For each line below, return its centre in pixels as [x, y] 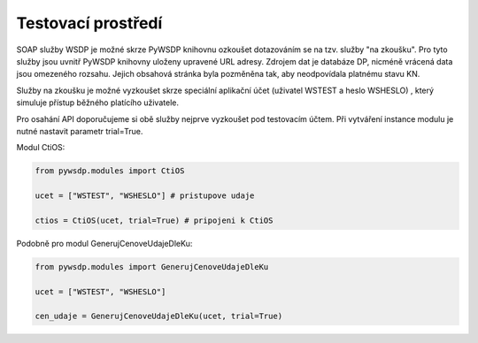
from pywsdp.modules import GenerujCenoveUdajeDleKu [152, 267]
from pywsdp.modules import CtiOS [110, 171]
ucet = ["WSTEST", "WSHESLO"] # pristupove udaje [145, 196]
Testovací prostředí [89, 23]
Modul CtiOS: [41, 148]
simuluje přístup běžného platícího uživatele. [97, 103]
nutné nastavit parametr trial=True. [80, 131]
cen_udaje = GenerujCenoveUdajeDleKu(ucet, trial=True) [159, 316]
